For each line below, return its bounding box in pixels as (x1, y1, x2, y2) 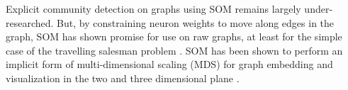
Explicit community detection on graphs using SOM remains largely (6, 1, 301, 16)
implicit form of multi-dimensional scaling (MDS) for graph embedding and (6, 57, 333, 72)
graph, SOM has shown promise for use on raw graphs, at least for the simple (6, 29, 342, 44)
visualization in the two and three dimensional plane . (6, 70, 240, 85)
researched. (6, 15, 54, 30)
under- (304, 1, 333, 16)
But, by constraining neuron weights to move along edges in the (57, 15, 335, 30)
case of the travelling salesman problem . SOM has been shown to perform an (6, 43, 343, 57)
